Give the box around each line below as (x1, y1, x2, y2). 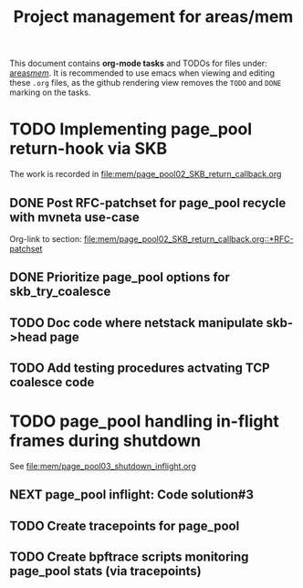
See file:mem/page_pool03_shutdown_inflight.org (9, 461, 196, 472)
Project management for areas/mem (13, 6, 294, 27)
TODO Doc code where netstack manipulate (9, 315, 264, 331)
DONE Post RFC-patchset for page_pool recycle (9, 194, 287, 211)
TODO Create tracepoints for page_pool (9, 518, 240, 533)
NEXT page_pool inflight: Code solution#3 (9, 487, 254, 503)
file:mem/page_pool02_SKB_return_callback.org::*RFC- (83, 233, 294, 244)
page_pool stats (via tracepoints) (9, 563, 203, 579)
